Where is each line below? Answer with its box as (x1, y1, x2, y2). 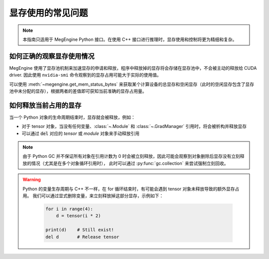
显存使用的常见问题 (9, 7, 88, 18)
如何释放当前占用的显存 (9, 101, 82, 110)
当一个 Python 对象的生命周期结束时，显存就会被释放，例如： (9, 114, 135, 120)
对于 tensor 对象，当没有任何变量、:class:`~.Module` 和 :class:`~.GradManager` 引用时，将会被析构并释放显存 (21, 124, 247, 129)
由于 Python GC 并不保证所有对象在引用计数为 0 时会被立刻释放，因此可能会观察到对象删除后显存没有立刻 (22, 153, 240, 159)
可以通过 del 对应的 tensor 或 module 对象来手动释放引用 (21, 130, 139, 136)
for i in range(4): (45, 206, 93, 212)
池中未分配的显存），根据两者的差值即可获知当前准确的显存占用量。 (9, 88, 147, 94)
